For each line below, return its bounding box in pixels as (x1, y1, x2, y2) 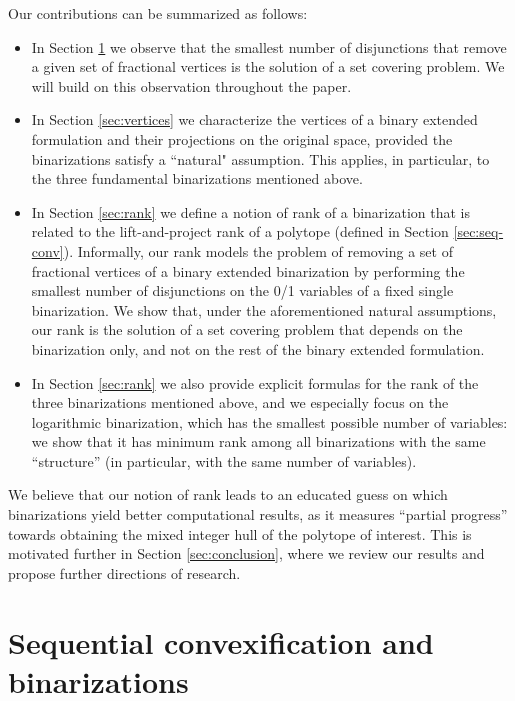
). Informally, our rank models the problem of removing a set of (63, 240, 453, 261)
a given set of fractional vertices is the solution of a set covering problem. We (31, 56, 505, 77)
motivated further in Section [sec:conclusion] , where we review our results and (8, 543, 485, 564)
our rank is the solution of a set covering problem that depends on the (31, 319, 463, 340)
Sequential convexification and (8, 621, 434, 662)
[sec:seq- (453, 221, 504, 242)
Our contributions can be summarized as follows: (8, 3, 308, 23)
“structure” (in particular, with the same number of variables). (31, 450, 417, 471)
